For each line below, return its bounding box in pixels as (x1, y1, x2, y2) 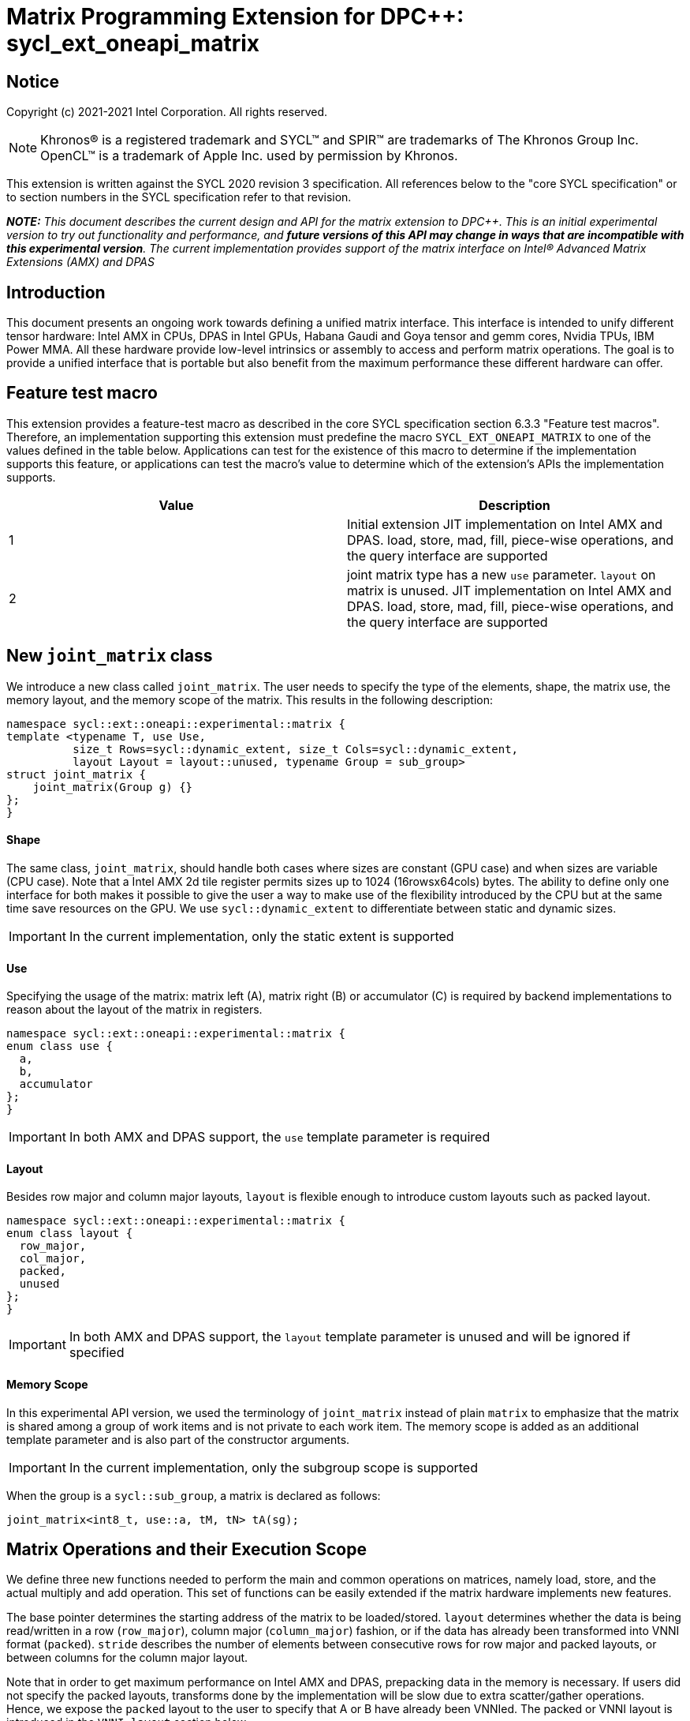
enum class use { (6, 1040, 113, 1053)
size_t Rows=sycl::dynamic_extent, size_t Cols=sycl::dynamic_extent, (73, 742, 519, 756)
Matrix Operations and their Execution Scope (6, 1539, 367, 1559)
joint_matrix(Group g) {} (32, 780, 193, 793)
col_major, (19, 1252, 87, 1265)
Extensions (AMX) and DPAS (6, 255, 155, 269)
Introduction (6, 282, 106, 302)
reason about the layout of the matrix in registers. (6, 1003, 263, 1017)
